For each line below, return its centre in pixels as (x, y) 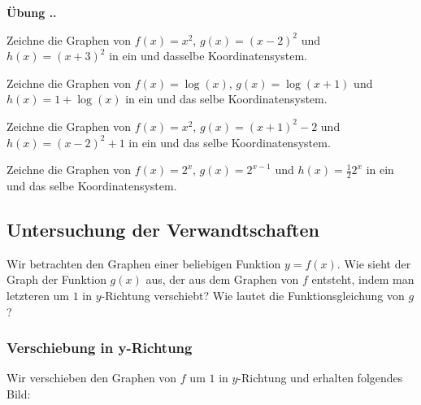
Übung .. (32, 12)
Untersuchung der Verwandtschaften (163, 229)
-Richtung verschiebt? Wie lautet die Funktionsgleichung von (253, 295)
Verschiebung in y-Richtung (100, 348)
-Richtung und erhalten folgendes (320, 378)
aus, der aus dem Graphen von (222, 279)
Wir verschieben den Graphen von (92, 378)
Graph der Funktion (56, 279)
